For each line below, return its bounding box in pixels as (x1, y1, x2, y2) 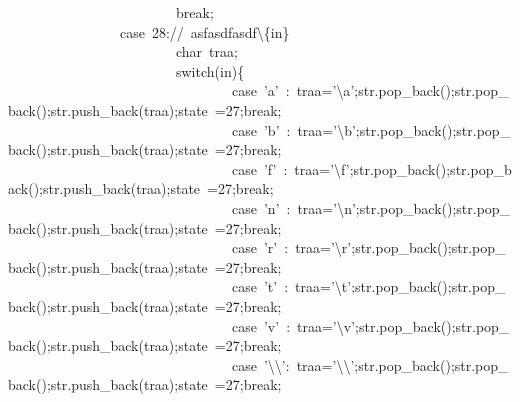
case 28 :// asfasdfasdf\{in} (120, 21, 290, 42)
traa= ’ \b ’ (297, 119, 356, 140)
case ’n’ (232, 197, 280, 218)
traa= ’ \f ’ (294, 158, 350, 179)
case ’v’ (232, 315, 280, 336)
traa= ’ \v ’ (297, 315, 356, 336)
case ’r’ (232, 237, 278, 258)
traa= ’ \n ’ (297, 197, 356, 218)
